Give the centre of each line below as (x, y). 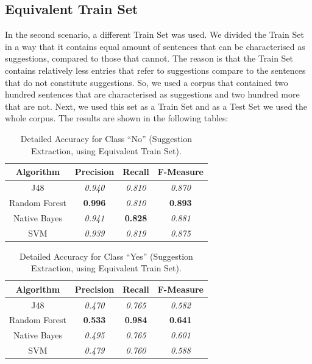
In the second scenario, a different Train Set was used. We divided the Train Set (154, 34)
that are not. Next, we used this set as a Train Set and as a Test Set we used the (156, 106)
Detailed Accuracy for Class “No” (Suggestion (106, 138)
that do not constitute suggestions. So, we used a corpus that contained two (147, 82)
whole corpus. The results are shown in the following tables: (117, 118)
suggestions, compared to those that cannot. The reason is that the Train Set (149, 58)
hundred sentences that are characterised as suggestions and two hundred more (152, 94)
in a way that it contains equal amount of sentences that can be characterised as (155, 46)
